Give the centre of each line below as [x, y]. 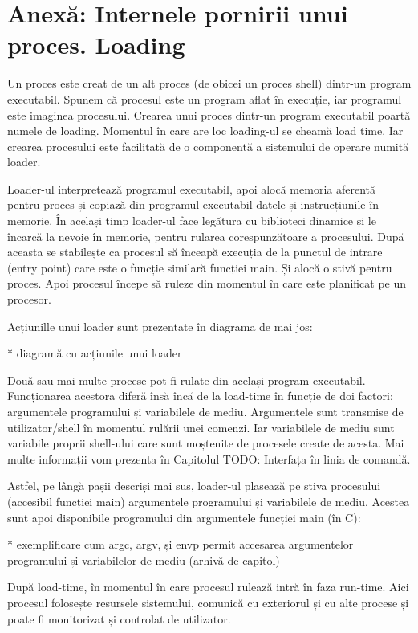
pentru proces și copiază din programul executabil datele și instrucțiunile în [193, 204]
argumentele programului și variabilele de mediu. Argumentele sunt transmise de [205, 411]
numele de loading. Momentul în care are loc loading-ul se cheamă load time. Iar [205, 131]
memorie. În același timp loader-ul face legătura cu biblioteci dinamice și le [192, 221]
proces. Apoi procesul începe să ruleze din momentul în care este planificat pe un [207, 283]
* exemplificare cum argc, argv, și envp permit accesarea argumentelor [181, 544]
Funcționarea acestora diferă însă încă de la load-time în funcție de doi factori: [200, 396]
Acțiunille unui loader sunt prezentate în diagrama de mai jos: [160, 326]
